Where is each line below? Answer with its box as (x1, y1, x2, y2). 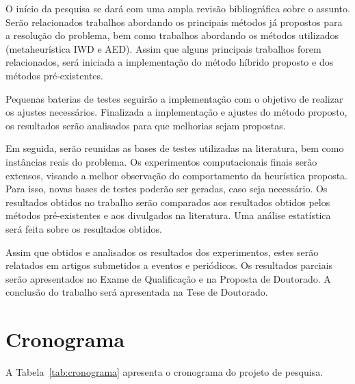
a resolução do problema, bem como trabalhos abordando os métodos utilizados (5, 28, 339, 42)
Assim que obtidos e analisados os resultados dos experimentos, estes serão (5, 244, 319, 259)
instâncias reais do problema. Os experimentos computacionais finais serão (5, 154, 317, 168)
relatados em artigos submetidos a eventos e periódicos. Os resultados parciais (5, 258, 333, 272)
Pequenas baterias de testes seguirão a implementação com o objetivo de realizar (5, 91, 343, 105)
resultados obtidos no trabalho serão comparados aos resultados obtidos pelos (5, 194, 330, 209)
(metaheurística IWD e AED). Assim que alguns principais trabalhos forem (5, 41, 321, 55)
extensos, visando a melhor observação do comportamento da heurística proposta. (5, 168, 347, 182)
